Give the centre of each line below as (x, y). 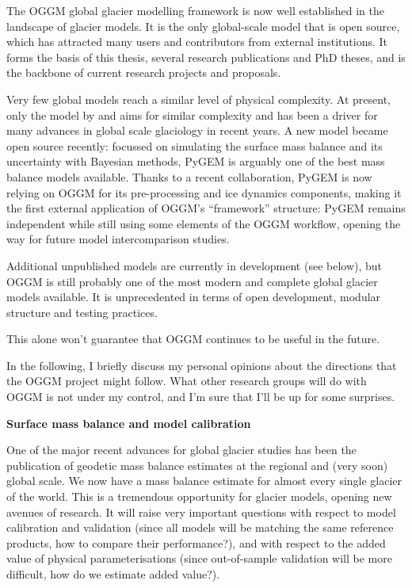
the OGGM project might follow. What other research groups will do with (187, 381)
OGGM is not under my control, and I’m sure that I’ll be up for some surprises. (201, 397)
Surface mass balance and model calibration (129, 423)
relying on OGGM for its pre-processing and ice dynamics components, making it (204, 192)
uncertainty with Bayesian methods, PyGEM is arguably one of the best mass (196, 161)
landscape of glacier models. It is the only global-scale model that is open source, (203, 26)
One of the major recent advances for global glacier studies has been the (181, 450)
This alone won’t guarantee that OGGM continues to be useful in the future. (193, 339)
